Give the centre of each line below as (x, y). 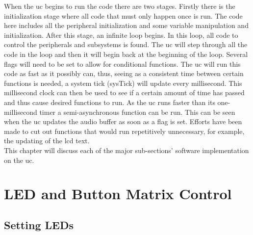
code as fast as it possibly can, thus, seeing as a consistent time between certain (124, 73)
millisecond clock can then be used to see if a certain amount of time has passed (124, 92)
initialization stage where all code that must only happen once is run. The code (123, 15)
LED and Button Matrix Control (118, 194)
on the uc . (19, 160)
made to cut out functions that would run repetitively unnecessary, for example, (124, 131)
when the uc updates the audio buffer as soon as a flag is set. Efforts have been (123, 121)
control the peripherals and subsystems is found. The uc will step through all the (126, 44)
